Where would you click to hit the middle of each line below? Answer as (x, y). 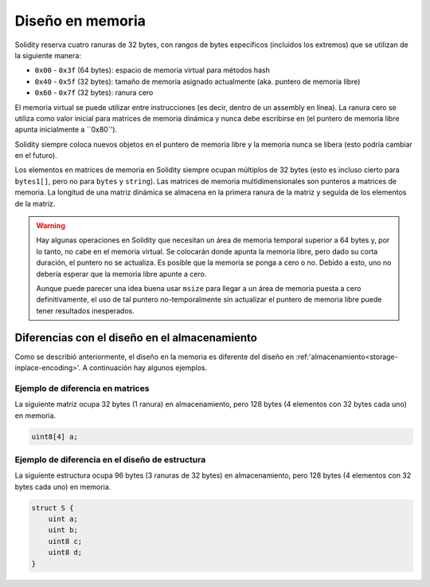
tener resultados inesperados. (85, 310)
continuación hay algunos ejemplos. (148, 368)
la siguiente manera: (48, 55)
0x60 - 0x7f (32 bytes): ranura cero (94, 93)
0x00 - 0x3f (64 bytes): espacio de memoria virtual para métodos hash (152, 70)
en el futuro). (36, 156)
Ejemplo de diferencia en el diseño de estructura (110, 459)
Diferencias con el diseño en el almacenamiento (136, 338)
